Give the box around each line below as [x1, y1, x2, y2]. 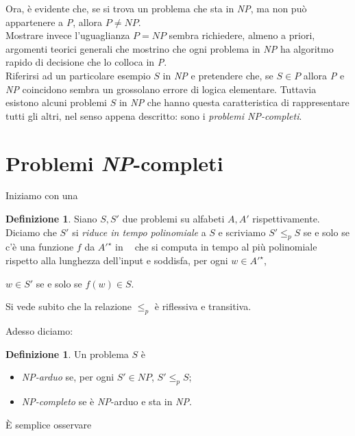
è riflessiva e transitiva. [154, 299, 252, 313]
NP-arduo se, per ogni [21, 370, 114, 384]
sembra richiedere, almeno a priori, [169, 28, 315, 42]
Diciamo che [5, 225, 57, 239]
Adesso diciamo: [5, 324, 73, 338]
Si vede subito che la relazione [5, 299, 132, 313]
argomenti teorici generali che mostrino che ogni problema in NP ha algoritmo [5, 41, 334, 55]
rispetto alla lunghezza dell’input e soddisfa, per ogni [5, 253, 228, 268]
